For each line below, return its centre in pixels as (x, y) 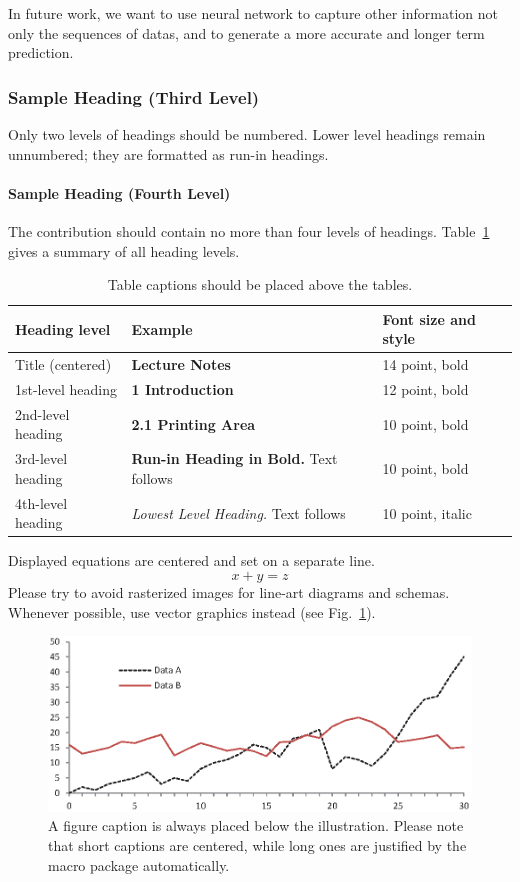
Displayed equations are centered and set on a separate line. (191, 560)
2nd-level (42, 413)
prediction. (41, 52)
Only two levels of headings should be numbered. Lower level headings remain (247, 134)
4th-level (41, 502)
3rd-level (41, 458)
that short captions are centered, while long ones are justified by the (257, 845)
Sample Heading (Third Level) (134, 96)
